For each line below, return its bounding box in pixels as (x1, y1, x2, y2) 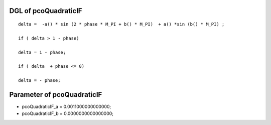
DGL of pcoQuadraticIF (9, 7, 82, 15)
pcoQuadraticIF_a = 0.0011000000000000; (22, 103, 111, 110)
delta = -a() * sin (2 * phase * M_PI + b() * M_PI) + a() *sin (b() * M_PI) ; (18, 22, 225, 27)
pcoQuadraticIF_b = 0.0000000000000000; (22, 110, 114, 116)
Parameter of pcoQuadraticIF (9, 90, 102, 99)
